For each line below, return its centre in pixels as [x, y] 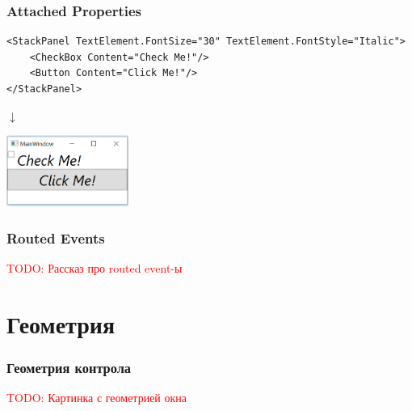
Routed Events [56, 237]
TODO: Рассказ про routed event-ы [95, 267]
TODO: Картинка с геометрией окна [97, 398]
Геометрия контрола [69, 367]
